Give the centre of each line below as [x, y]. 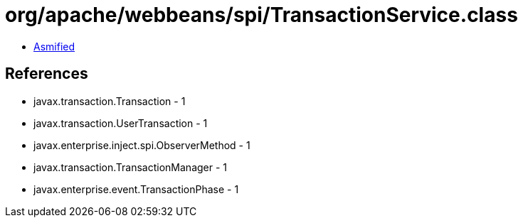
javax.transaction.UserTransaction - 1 [121, 123]
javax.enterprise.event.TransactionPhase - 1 [136, 189]
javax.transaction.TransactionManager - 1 [131, 167]
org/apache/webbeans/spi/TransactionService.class [261, 15]
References [47, 74]
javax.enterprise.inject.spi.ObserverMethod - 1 [142, 145]
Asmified [54, 46]
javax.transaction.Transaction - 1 [110, 101]
